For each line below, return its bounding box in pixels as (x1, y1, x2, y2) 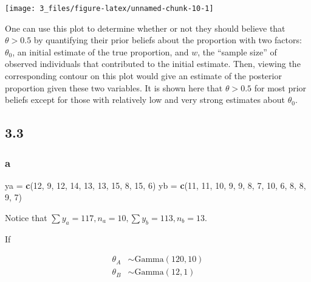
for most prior (254, 81, 307, 94)
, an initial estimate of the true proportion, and (12, 45, 189, 58)
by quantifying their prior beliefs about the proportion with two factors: (33, 33, 302, 46)
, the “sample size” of (197, 45, 277, 58)
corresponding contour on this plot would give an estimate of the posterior (5, 69, 282, 82)
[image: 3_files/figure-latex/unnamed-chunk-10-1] (5, 4, 214, 13)
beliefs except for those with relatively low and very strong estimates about (5, 93, 285, 106)
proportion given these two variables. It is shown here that (5, 81, 223, 94)
